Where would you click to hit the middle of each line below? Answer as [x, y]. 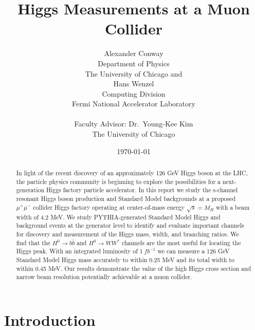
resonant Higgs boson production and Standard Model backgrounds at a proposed [126, 199]
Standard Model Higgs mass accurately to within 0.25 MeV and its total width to [125, 259]
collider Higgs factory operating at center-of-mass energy [109, 207]
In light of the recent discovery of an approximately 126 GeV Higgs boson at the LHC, [132, 173]
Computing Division [134, 93]
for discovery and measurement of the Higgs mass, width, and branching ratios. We [128, 234]
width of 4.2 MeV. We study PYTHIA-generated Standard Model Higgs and [118, 217]
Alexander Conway [134, 53]
